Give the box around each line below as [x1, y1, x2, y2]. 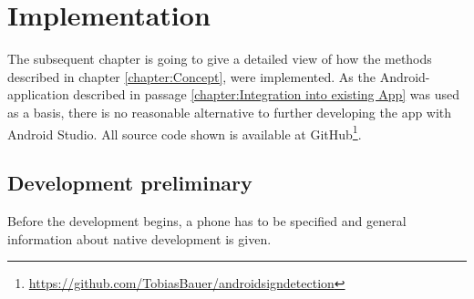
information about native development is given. [7, 229, 272, 248]
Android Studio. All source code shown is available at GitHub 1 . [7, 121, 362, 143]
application [7, 85, 69, 104]
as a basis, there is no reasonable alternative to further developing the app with [7, 102, 452, 121]
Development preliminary [7, 169, 252, 197]
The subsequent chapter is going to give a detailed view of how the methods [7, 49, 432, 68]
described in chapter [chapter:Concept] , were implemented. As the [7, 67, 376, 86]
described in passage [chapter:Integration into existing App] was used [73, 85, 460, 104]
